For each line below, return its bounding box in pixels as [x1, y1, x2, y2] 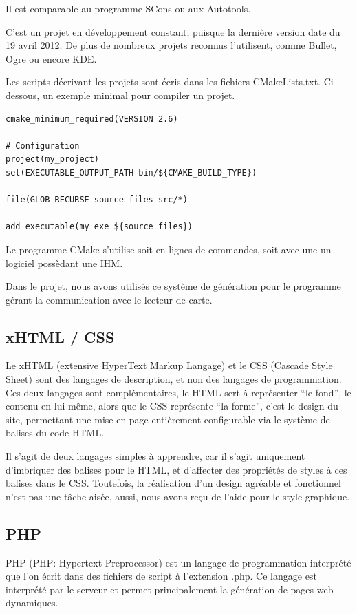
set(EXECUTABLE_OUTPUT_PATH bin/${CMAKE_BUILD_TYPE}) [6, 167, 257, 178]
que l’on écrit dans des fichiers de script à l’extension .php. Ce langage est [6, 569, 317, 583]
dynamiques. [6, 595, 58, 610]
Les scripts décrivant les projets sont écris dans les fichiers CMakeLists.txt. [6, 74, 321, 89]
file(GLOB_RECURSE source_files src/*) [6, 195, 188, 205]
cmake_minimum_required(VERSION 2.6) [6, 114, 178, 124]
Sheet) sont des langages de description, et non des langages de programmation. [6, 372, 342, 386]
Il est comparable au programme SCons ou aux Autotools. [6, 1, 251, 15]
